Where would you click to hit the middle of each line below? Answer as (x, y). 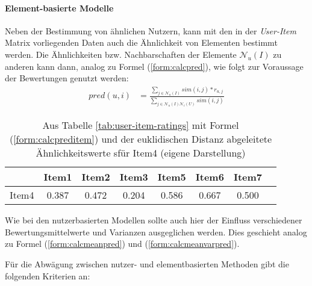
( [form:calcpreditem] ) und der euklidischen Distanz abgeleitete (141, 139)
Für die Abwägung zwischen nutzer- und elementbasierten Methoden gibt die (147, 263)
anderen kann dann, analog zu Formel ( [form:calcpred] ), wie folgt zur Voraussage (154, 66)
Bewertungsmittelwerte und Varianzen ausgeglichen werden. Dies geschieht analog (156, 232)
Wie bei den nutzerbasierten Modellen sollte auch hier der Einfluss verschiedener (154, 220)
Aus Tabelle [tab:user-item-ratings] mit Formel (141, 125)
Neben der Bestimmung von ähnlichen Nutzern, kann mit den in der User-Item (151, 30)
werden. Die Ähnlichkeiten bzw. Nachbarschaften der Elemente (121, 54)
